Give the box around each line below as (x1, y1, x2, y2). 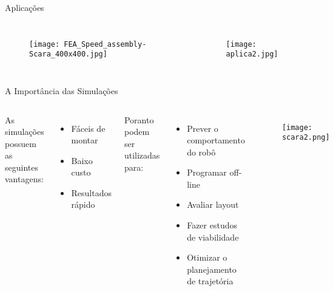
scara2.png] (281, 133, 330, 142)
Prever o (187, 122, 218, 134)
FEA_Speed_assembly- (64, 39, 147, 49)
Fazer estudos (187, 219, 237, 231)
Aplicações (5, 1, 44, 13)
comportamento (187, 134, 245, 146)
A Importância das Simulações (5, 84, 118, 97)
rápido (71, 198, 95, 211)
